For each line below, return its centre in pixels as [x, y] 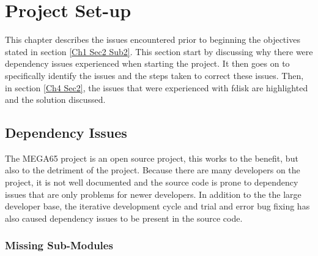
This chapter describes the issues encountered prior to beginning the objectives [153, 40]
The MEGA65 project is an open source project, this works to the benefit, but [152, 158]
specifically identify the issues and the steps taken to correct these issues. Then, [154, 75]
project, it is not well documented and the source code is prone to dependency [152, 182]
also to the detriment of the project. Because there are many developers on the [153, 170]
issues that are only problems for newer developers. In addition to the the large [153, 194]
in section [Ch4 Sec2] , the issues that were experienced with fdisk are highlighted [157, 87]
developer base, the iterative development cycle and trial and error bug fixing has [157, 206]
